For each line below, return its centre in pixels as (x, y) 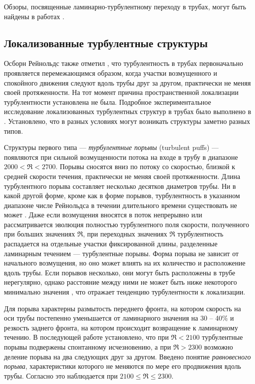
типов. (14, 131)
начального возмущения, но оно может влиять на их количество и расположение (125, 263)
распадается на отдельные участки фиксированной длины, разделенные (111, 244)
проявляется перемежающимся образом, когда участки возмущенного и (111, 73)
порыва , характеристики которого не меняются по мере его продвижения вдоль (123, 366)
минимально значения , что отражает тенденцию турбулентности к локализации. (125, 292)
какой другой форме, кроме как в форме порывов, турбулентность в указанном (122, 195)
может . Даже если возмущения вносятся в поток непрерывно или (103, 215)
